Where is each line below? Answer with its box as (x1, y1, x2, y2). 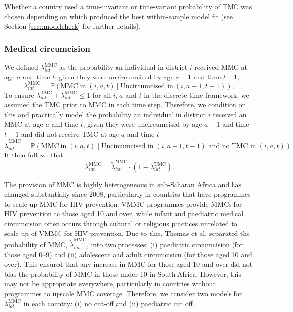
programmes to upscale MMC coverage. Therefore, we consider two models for (4, 288, 242, 298)
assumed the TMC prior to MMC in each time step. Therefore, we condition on (4, 99, 246, 110)
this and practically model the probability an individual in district (4, 109, 206, 119)
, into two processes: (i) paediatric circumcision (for (86, 239, 243, 249)
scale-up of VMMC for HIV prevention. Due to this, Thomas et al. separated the (4, 228, 250, 238)
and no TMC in (208, 143, 256, 150)
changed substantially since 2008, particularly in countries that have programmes (4, 189, 251, 199)
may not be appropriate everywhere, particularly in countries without (4, 278, 216, 289)
